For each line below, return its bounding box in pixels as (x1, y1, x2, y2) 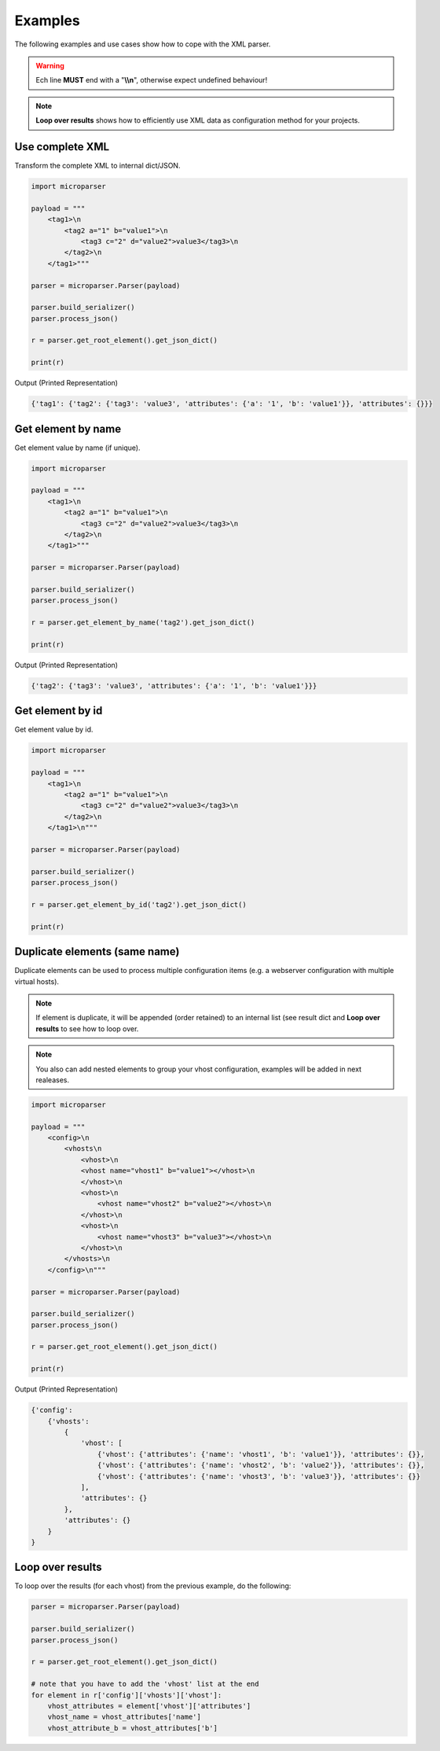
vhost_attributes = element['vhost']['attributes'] (47, 1701, 251, 1710)
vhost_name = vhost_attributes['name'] (47, 1712, 202, 1722)
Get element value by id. (14, 724, 93, 735)
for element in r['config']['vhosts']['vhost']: (31, 1690, 222, 1699)
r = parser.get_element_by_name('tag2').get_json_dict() (31, 618, 255, 627)
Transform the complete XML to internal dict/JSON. (14, 161, 181, 171)
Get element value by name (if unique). (14, 443, 141, 452)
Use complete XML (14, 140, 110, 153)
